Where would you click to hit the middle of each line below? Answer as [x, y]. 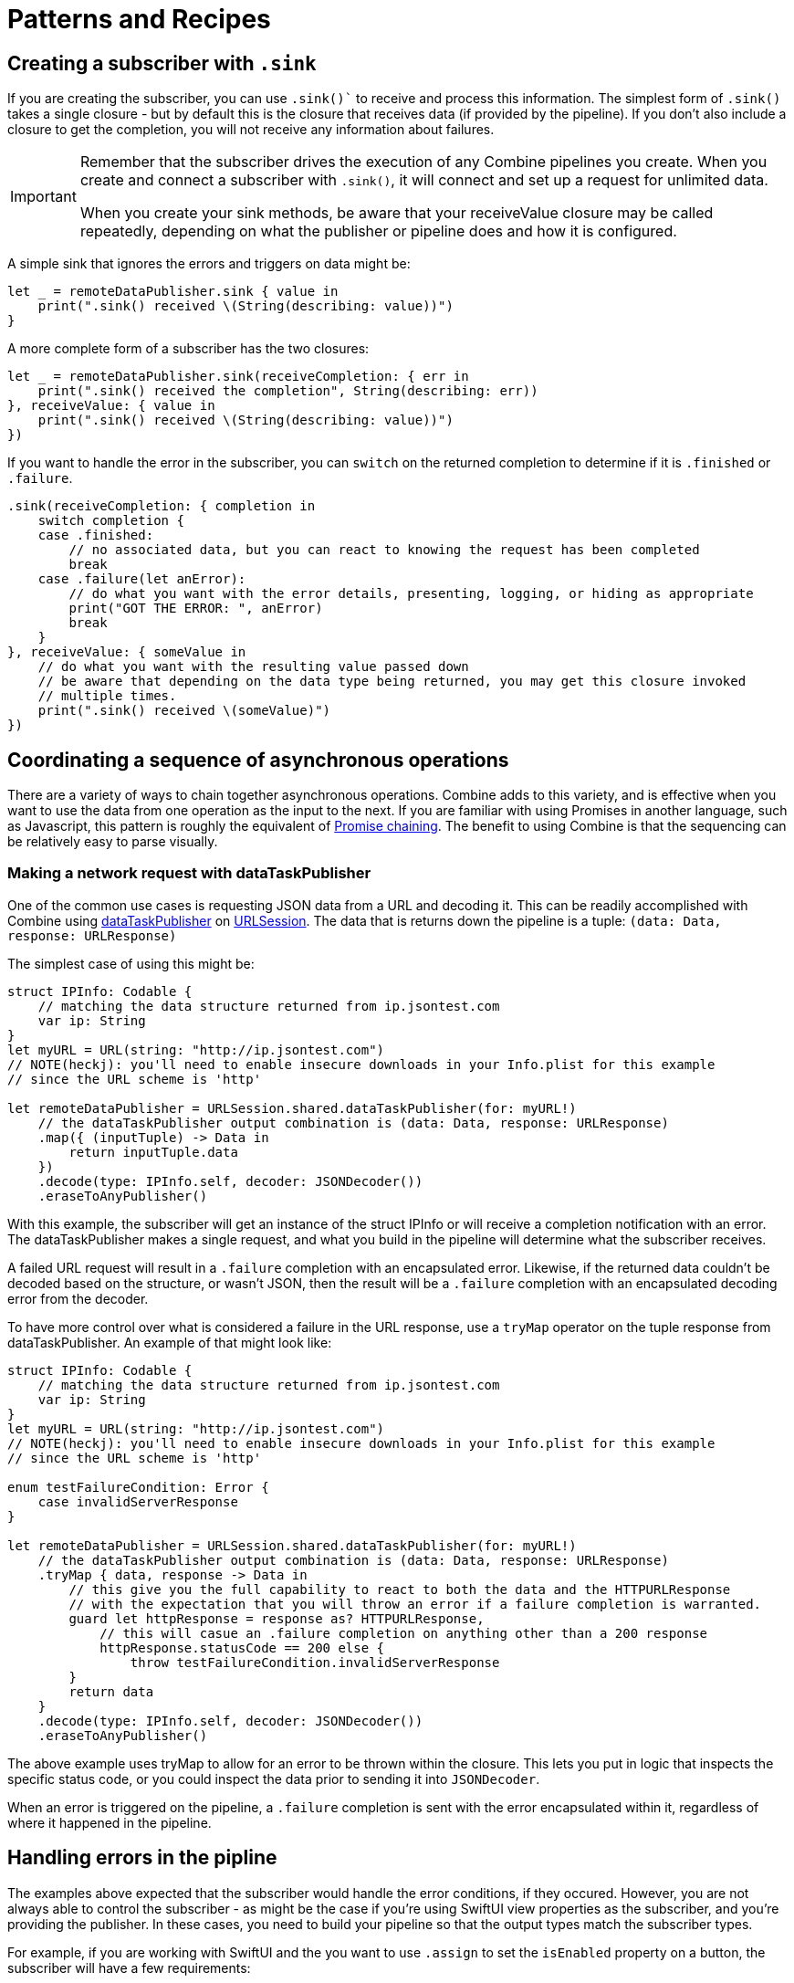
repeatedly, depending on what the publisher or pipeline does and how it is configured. [378, 231]
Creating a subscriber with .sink [162, 63]
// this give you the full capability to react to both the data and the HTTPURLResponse [400, 1589]
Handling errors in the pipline [142, 1858]
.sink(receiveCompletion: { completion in [162, 506]
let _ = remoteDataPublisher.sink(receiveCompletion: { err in [238, 377]
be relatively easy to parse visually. [113, 842]
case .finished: [96, 535]
